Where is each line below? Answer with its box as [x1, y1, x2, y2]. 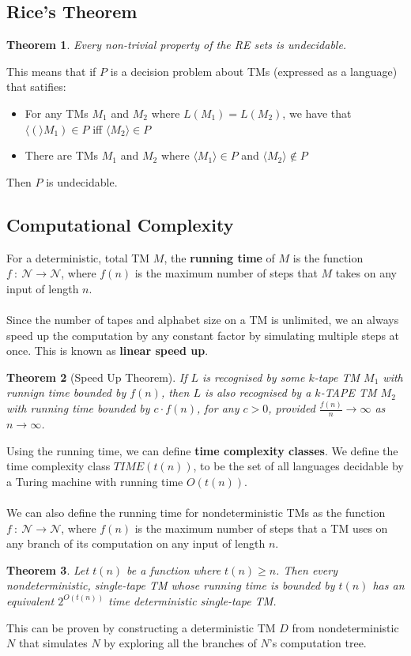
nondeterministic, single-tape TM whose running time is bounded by [6, 577, 335, 594]
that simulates [18, 635, 88, 651]
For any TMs [25, 104, 89, 121]
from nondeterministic [292, 619, 399, 635]
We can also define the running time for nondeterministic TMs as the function [6, 504, 386, 521]
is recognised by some [202, 368, 305, 385]
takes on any [335, 265, 397, 281]
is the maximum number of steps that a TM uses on [134, 519, 388, 536]
